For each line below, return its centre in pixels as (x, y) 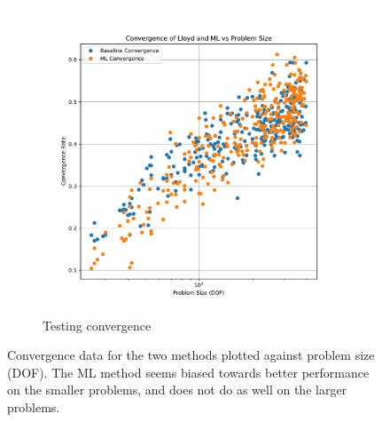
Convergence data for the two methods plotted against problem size (191, 355)
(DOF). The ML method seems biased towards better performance (188, 372)
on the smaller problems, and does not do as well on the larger (177, 390)
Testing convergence (97, 325)
